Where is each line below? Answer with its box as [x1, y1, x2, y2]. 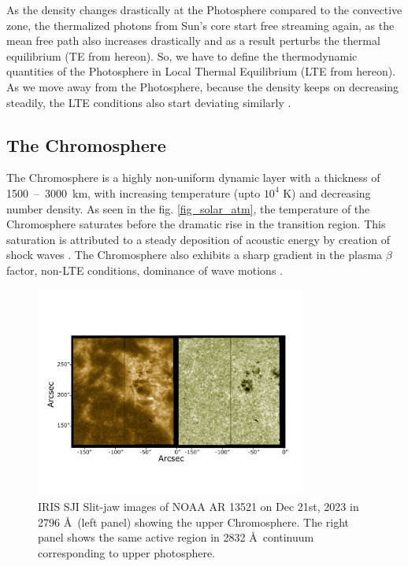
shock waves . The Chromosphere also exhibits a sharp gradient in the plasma [6, 246, 383, 263]
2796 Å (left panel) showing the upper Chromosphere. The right [38, 513, 350, 530]
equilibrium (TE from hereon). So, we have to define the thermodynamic [6, 47, 358, 64]
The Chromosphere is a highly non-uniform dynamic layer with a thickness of [6, 169, 380, 186]
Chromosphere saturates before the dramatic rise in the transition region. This [6, 216, 386, 232]
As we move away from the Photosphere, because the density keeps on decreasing [6, 78, 399, 94]
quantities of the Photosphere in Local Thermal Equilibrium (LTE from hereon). [6, 63, 396, 80]
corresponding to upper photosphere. [38, 544, 216, 560]
